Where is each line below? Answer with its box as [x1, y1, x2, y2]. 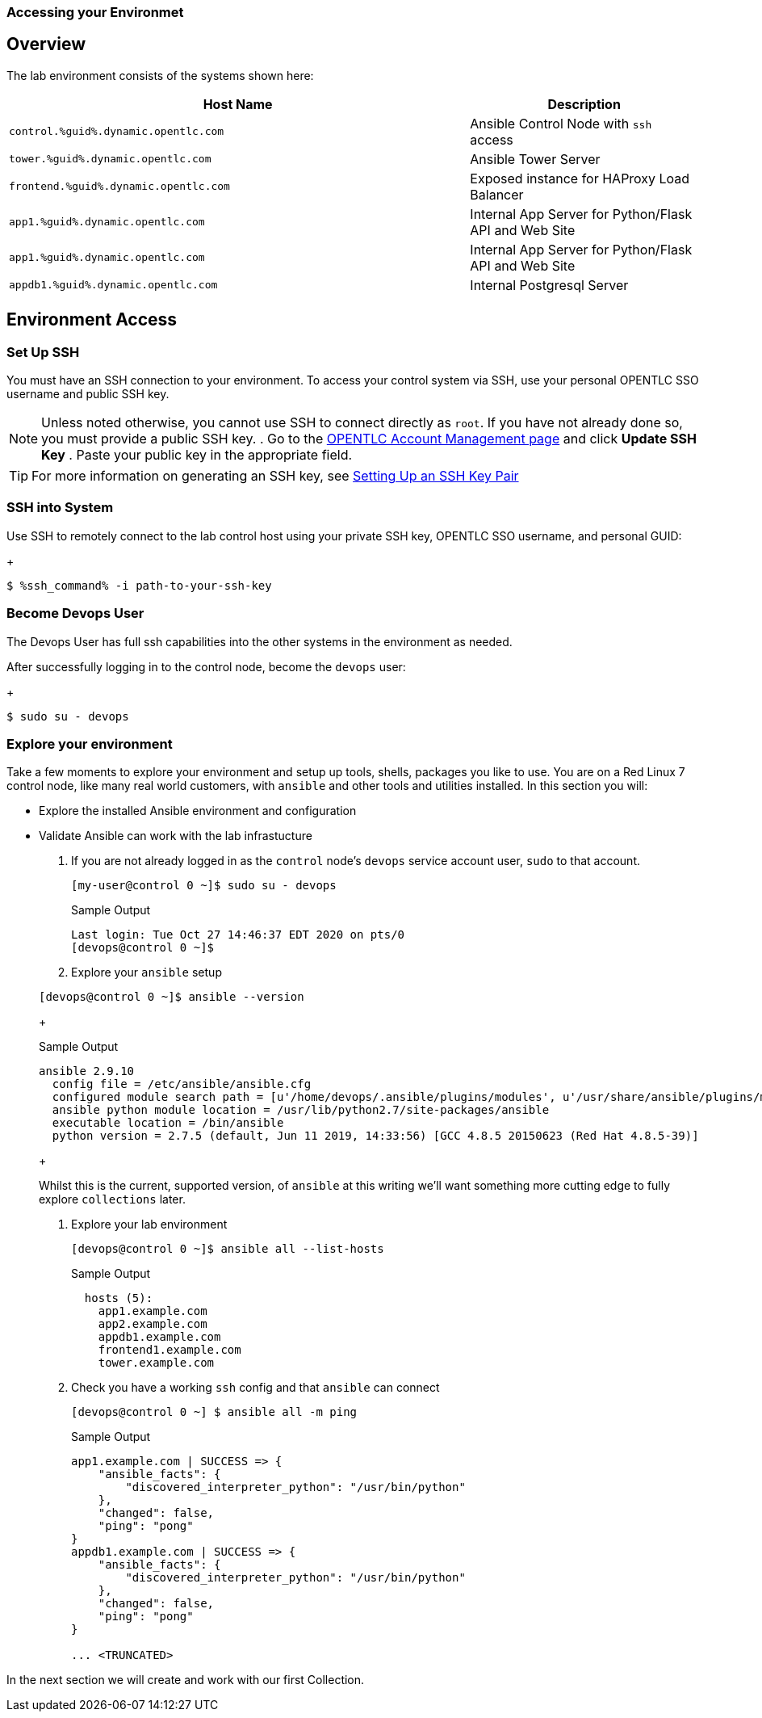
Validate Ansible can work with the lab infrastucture [39, 829, 312, 843]
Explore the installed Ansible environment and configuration [39, 804, 357, 818]
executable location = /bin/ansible [52, 1116, 284, 1130]
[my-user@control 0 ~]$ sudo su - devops [71, 879, 337, 893]
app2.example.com [98, 1317, 207, 1331]
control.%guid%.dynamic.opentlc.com [9, 125, 224, 138]
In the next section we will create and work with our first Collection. [6, 1673, 365, 1687]
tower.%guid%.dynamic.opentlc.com [9, 153, 211, 166]
